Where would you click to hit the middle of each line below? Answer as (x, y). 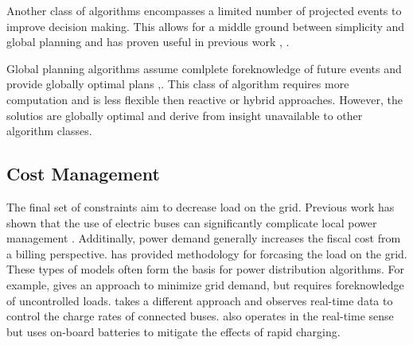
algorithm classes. (49, 131)
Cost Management (83, 174)
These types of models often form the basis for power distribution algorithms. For (205, 269)
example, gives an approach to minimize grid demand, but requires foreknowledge (205, 284)
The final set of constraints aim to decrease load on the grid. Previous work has (201, 206)
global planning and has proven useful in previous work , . (148, 42)
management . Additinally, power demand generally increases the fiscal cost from (204, 238)
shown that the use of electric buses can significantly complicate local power (192, 222)
